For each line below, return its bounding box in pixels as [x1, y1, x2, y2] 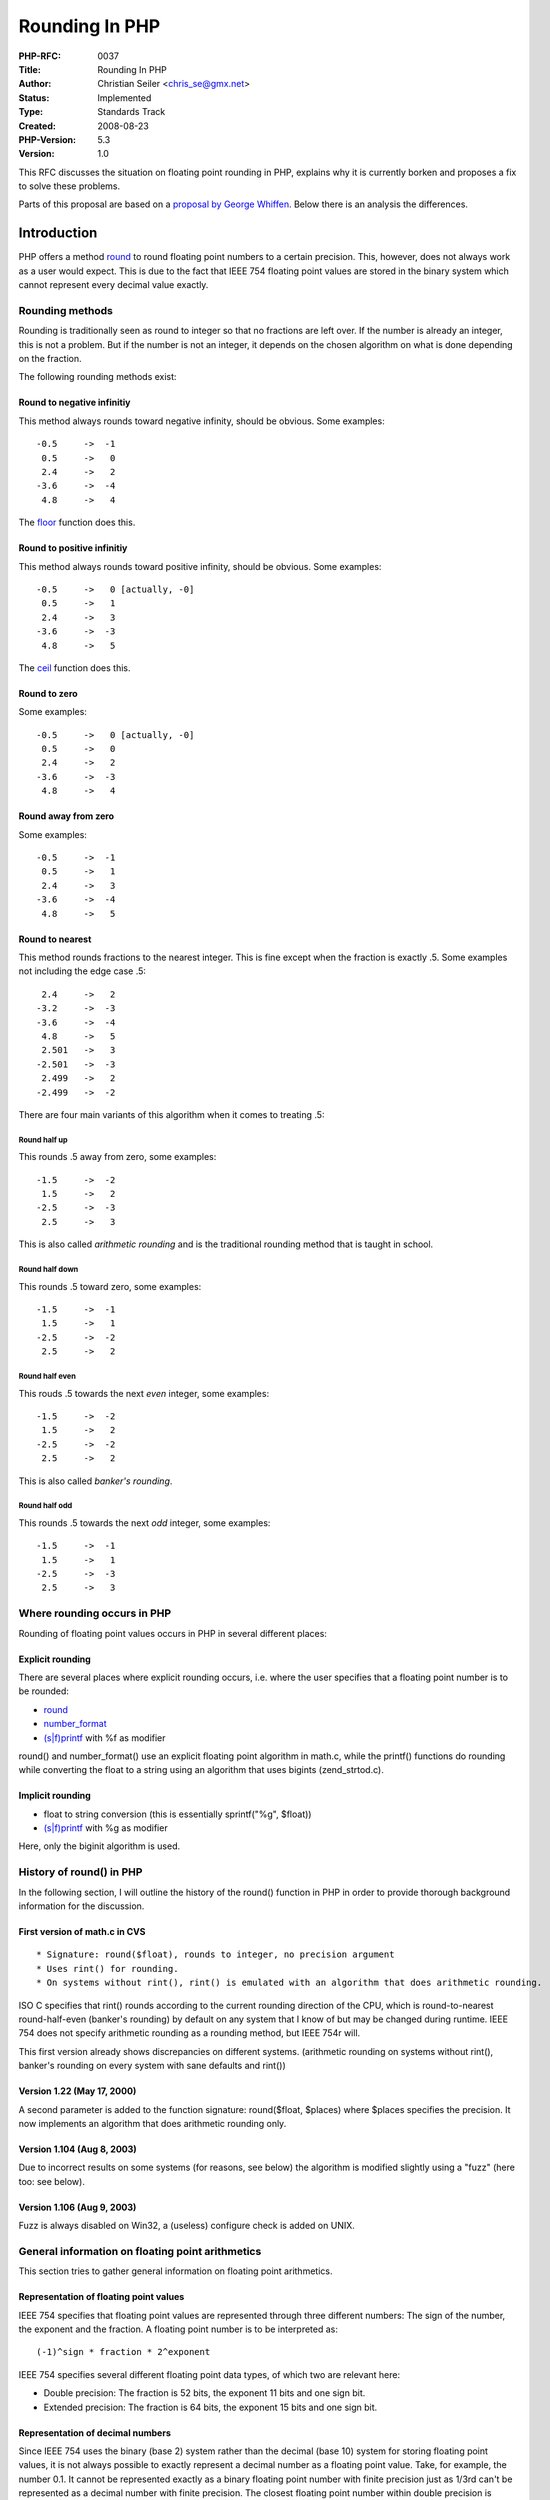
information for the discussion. [18, 1900, 145, 1912]
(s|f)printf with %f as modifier [43, 1731, 166, 1744]
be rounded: [18, 1685, 69, 1697]
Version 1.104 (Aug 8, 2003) [18, 2143, 137, 2155]
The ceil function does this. [18, 661, 131, 674]
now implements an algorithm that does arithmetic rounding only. [18, 2117, 287, 2129]
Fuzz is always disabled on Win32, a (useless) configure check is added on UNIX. [18, 2220, 355, 2232]
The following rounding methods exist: [18, 371, 177, 383]
